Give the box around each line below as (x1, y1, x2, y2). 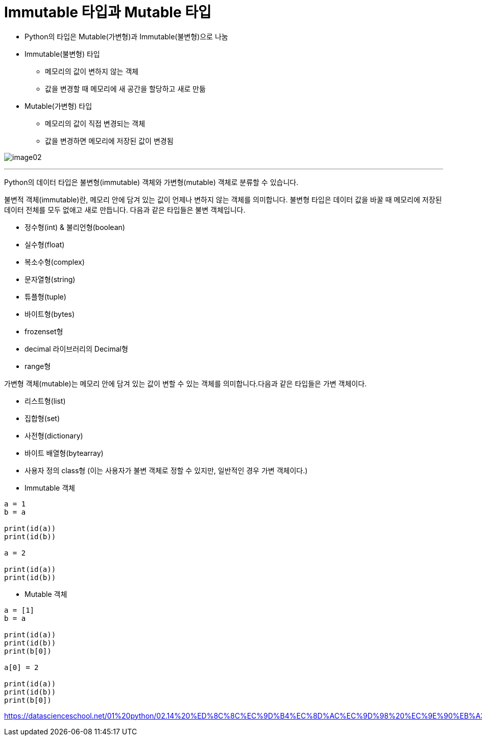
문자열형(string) (25, 274, 76, 284)
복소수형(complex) (25, 257, 85, 266)
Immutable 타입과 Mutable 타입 (4, 4, 211, 21)
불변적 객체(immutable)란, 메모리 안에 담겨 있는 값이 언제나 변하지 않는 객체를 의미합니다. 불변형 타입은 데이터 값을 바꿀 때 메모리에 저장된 (4, 195, 442, 204)
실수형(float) (25, 240, 65, 249)
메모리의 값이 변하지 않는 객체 (45, 66, 139, 76)
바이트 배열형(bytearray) (25, 448, 104, 457)
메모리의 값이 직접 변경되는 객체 (45, 119, 146, 128)
